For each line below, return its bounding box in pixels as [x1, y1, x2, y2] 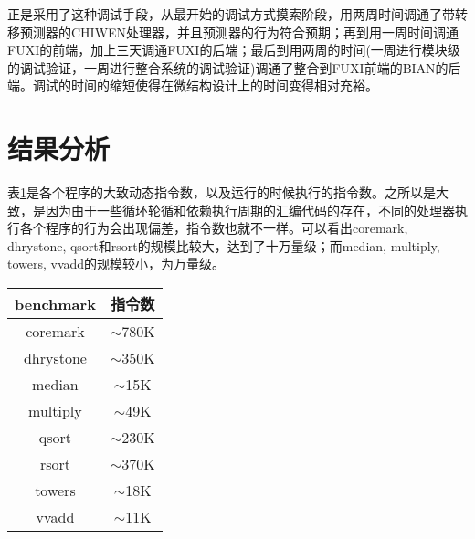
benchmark [15, 292, 96, 314]
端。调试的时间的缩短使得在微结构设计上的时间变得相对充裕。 [7, 76, 378, 95]
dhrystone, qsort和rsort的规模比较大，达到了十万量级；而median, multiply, [7, 236, 440, 255]
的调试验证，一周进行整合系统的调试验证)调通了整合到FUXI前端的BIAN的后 [7, 58, 461, 77]
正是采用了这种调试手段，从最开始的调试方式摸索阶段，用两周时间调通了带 [7, 5, 455, 23]
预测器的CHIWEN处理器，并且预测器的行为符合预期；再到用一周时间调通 [19, 22, 459, 41]
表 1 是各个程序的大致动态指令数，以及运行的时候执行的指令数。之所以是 [7, 183, 436, 202]
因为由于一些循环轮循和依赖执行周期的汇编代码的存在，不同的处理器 [45, 200, 455, 219]
